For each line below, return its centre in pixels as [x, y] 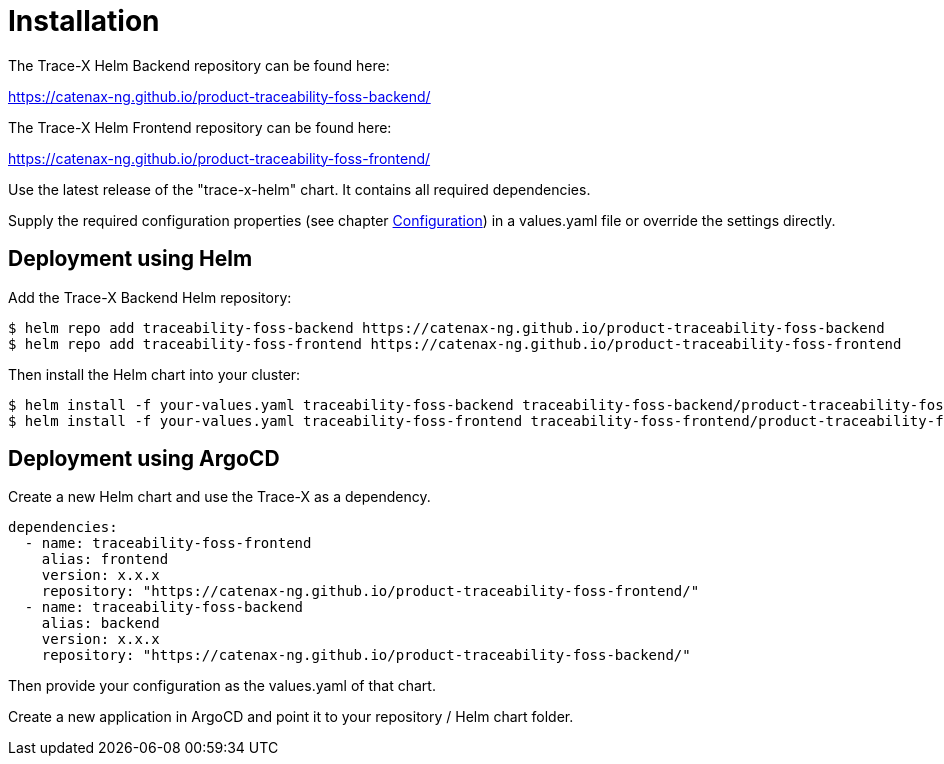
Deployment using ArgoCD [144, 459]
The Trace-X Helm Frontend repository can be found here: [200, 127]
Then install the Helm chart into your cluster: [154, 374]
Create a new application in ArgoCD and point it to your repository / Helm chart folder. [291, 717]
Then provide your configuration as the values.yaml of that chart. [222, 686]
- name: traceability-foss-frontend [168, 543]
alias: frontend [105, 559]
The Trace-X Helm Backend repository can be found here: [199, 65]
